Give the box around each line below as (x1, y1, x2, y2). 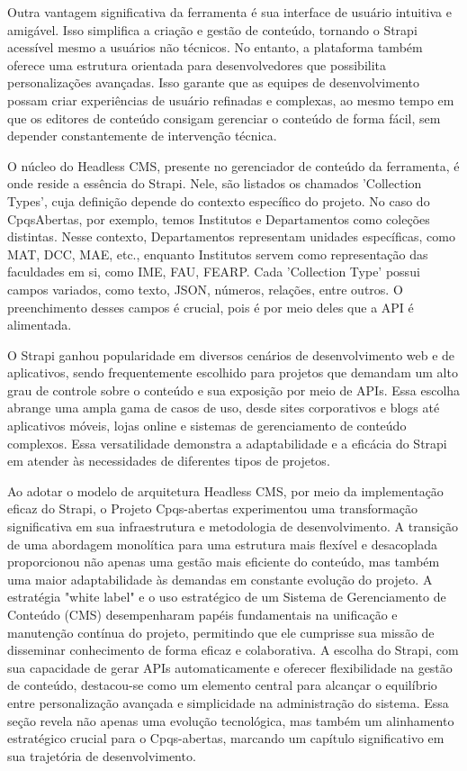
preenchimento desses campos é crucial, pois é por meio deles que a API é (7, 297, 414, 316)
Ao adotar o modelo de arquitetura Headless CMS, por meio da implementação (7, 481, 444, 500)
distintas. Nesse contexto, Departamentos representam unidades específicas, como (7, 227, 455, 246)
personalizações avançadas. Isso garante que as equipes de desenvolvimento (7, 73, 419, 92)
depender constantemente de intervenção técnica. (7, 126, 277, 145)
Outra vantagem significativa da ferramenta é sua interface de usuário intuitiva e (7, 3, 452, 21)
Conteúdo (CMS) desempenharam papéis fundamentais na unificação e (7, 605, 398, 623)
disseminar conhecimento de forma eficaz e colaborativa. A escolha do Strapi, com (7, 640, 459, 659)
